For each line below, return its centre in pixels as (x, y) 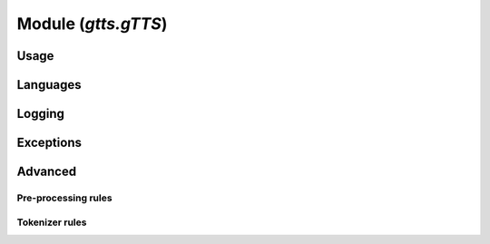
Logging (41, 114)
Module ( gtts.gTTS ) (92, 24)
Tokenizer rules (52, 222)
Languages (49, 85)
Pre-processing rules (64, 198)
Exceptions (49, 143)
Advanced (47, 172)
